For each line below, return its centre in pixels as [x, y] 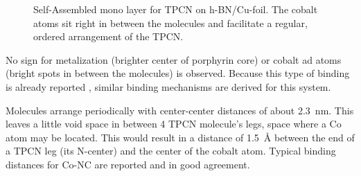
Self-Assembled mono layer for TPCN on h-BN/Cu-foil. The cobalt [176, 9]
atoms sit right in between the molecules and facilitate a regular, [170, 23]
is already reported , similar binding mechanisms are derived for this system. [168, 86]
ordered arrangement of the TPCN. [108, 36]
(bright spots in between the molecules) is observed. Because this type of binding [178, 73]
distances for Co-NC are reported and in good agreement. [128, 164]
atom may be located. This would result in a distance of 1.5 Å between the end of [180, 137]
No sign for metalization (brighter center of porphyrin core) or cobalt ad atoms [174, 59]
